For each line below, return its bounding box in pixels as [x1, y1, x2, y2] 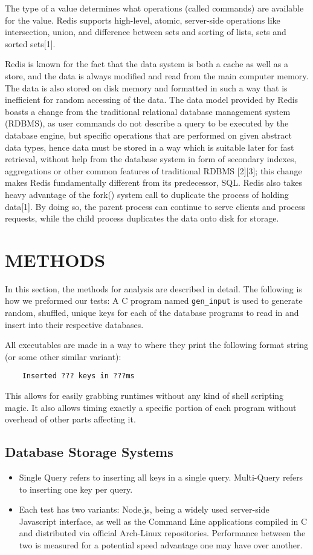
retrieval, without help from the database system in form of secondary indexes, [5, 153, 297, 165]
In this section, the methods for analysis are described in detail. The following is [5, 282, 302, 295]
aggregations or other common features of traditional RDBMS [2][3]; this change [5, 164, 302, 177]
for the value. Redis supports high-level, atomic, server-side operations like [5, 13, 280, 26]
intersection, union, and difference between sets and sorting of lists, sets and [5, 25, 286, 38]
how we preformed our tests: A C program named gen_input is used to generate [5, 294, 303, 307]
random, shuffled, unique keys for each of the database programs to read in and [5, 306, 299, 319]
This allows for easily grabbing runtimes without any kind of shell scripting [5, 389, 284, 402]
